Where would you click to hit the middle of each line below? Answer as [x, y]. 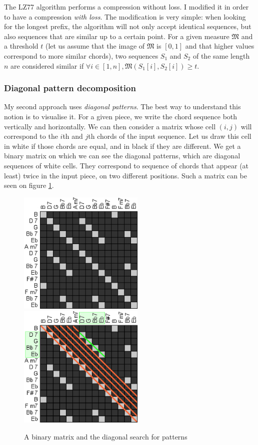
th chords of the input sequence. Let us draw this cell [170, 136]
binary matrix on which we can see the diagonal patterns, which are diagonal [122, 156]
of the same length [221, 55]
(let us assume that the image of [95, 46]
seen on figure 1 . [29, 185]
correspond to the [31, 136]
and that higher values [220, 46]
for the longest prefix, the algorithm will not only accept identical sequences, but [128, 26]
